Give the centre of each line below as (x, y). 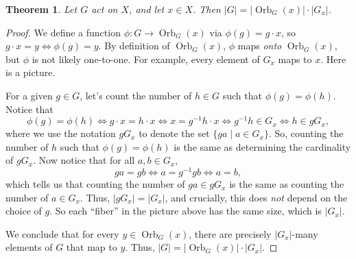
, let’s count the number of (136, 95)
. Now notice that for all (84, 160)
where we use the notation (61, 133)
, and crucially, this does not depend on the (256, 197)
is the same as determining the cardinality (262, 146)
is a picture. (31, 72)
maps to (295, 59)
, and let (147, 9)
